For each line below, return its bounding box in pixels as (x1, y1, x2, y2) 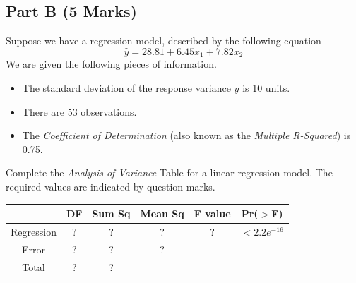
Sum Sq (92, 206, 131, 221)
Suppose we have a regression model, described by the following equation (6, 33, 321, 48)
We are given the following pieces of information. (6, 56, 217, 71)
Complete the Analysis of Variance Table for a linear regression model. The (6, 165, 333, 180)
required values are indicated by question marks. (6, 179, 215, 194)
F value (194, 206, 231, 221)
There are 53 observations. (22, 104, 137, 119)
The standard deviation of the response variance (22, 80, 231, 95)
